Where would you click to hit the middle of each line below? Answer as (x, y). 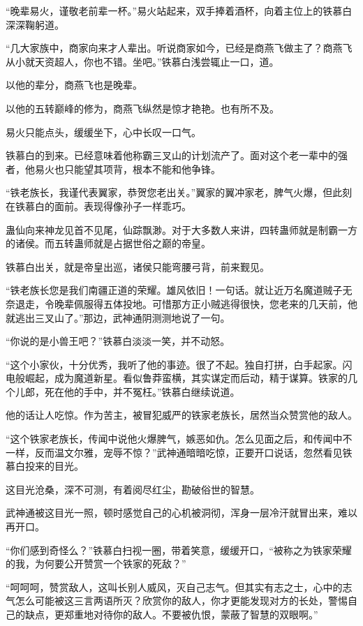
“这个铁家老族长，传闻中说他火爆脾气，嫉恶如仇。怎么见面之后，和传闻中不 (179, 439)
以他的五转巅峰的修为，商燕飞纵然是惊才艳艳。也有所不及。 (142, 108)
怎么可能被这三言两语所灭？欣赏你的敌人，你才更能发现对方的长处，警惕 (181, 601)
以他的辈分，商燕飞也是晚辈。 (74, 85)
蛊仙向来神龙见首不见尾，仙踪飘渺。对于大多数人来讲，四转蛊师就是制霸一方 (181, 229)
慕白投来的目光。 (45, 466)
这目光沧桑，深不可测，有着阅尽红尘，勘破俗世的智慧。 (133, 489)
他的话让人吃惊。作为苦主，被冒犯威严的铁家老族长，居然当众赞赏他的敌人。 (181, 415)
